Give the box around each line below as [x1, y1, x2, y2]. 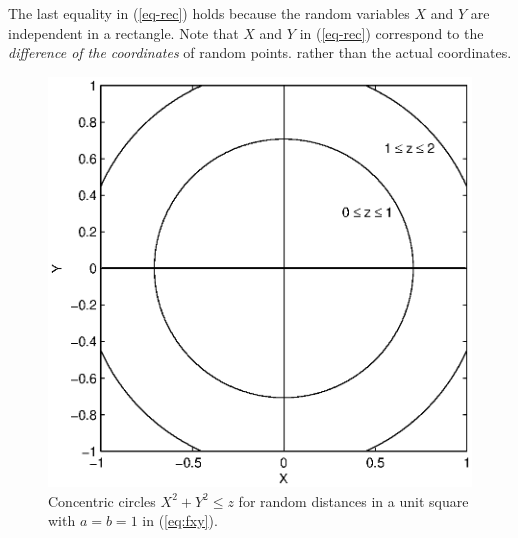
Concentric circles [48, 490, 156, 511]
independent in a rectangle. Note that [8, 22, 239, 43]
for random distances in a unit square [238, 490, 469, 511]
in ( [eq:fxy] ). [142, 510, 218, 531]
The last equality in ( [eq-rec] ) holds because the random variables [8, 3, 410, 23]
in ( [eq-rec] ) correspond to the [299, 22, 484, 43]
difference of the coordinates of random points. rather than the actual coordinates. [8, 42, 512, 63]
